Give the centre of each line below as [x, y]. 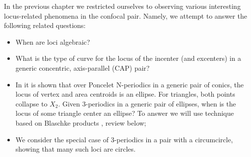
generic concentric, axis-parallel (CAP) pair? [83, 67]
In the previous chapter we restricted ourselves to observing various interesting [122, 6]
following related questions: [45, 25]
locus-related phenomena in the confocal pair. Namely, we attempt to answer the [125, 15]
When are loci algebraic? [53, 41]
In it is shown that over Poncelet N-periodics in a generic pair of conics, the [129, 84]
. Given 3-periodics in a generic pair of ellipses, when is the [147, 103]
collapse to [31, 103]
